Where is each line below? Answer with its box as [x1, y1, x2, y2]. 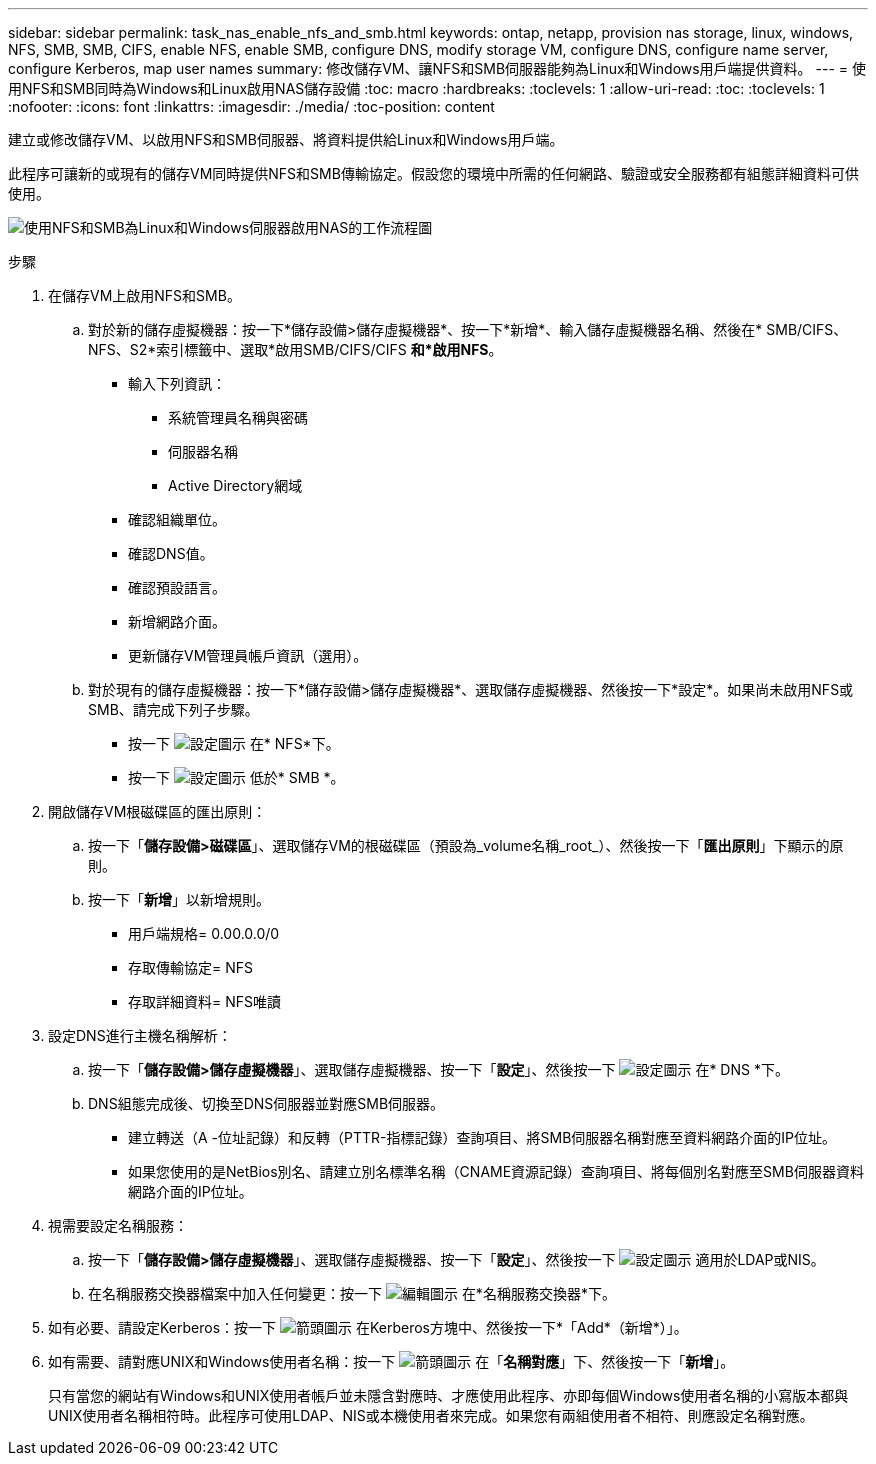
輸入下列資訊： [128, 375, 226, 392]
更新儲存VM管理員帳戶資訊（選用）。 [128, 647, 368, 664]
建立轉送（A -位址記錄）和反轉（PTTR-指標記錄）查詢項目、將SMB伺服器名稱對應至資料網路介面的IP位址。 [128, 1129, 836, 1146]
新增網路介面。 [128, 613, 226, 630]
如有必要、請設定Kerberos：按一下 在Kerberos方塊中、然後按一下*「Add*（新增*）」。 [48, 1319, 688, 1336]
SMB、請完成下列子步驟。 [88, 701, 259, 718]
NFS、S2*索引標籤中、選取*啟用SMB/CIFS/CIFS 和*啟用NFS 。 [88, 341, 503, 358]
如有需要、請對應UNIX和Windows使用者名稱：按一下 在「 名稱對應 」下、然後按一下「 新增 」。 [48, 1353, 735, 1370]
